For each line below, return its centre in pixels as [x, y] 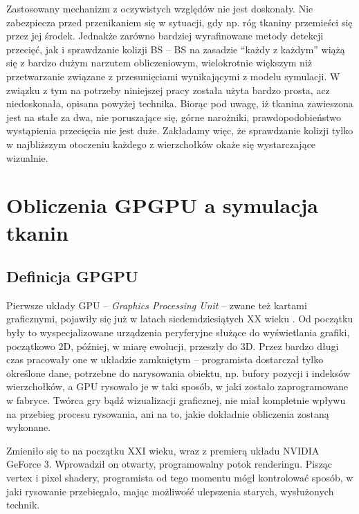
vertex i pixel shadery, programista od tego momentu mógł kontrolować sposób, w [180, 478]
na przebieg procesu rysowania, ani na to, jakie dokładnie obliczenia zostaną [168, 413]
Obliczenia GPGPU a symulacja [162, 205]
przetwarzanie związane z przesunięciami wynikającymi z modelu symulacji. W [173, 76]
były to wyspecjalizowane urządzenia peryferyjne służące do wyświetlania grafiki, [178, 332]
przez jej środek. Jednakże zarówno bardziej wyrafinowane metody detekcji [165, 36]
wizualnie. [27, 157]
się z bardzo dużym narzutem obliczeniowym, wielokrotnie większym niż [159, 63]
